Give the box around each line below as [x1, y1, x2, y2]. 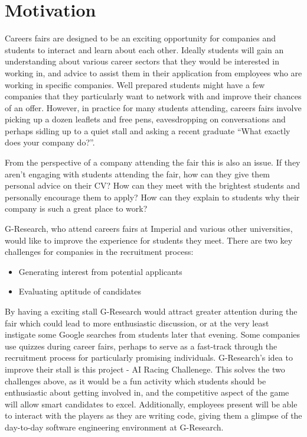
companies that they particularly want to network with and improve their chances [5, 90, 302, 102]
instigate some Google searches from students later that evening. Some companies [5, 328, 301, 341]
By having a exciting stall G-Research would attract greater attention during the [5, 305, 298, 317]
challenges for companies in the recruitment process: [5, 245, 194, 258]
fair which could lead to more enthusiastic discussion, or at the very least [5, 316, 269, 329]
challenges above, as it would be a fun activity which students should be [5, 374, 266, 387]
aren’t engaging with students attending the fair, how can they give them [5, 167, 270, 180]
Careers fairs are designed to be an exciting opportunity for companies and [5, 32, 276, 44]
